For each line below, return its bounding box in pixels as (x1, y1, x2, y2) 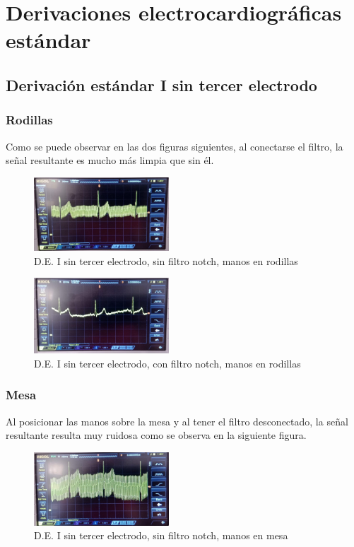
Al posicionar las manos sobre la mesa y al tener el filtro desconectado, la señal (6, 413, 348, 428)
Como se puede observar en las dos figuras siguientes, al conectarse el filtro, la (6, 139, 343, 153)
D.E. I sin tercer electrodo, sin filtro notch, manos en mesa (34, 528, 288, 543)
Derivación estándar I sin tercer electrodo (6, 73, 317, 95)
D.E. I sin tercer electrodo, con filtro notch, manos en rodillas (34, 355, 301, 370)
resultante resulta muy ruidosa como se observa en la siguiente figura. (6, 428, 307, 442)
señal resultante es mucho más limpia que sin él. (6, 153, 214, 167)
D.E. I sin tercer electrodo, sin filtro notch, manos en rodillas (34, 253, 298, 268)
